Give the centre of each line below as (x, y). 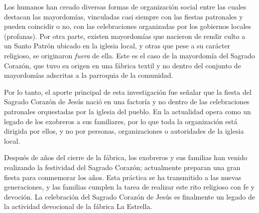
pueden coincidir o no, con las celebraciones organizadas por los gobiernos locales (128, 26)
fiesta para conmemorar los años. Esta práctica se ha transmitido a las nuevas (123, 177)
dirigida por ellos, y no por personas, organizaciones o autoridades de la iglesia (124, 131)
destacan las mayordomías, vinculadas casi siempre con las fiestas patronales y (124, 16)
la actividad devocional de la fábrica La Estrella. (78, 206)
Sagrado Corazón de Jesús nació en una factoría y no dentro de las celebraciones (127, 102)
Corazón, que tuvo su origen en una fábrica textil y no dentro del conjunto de (123, 65)
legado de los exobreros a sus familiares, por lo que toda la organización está (121, 121)
